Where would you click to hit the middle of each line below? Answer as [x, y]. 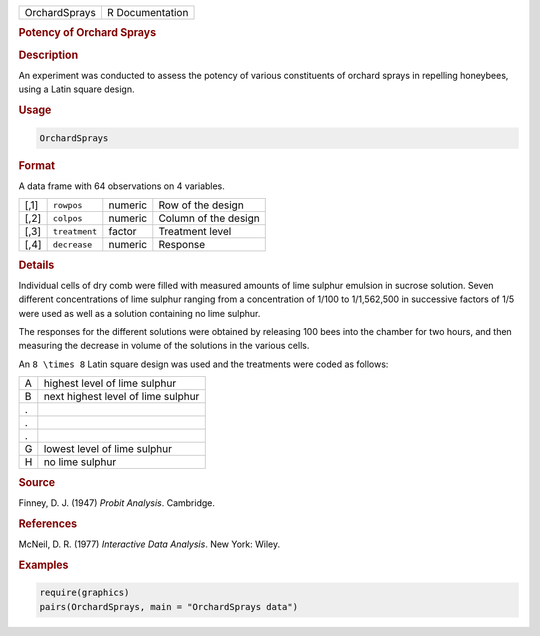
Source [37, 482]
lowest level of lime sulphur [108, 449]
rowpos [67, 205]
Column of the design [209, 218]
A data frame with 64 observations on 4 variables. [121, 186]
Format [36, 165]
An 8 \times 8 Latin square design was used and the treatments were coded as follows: [203, 364]
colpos [67, 218]
